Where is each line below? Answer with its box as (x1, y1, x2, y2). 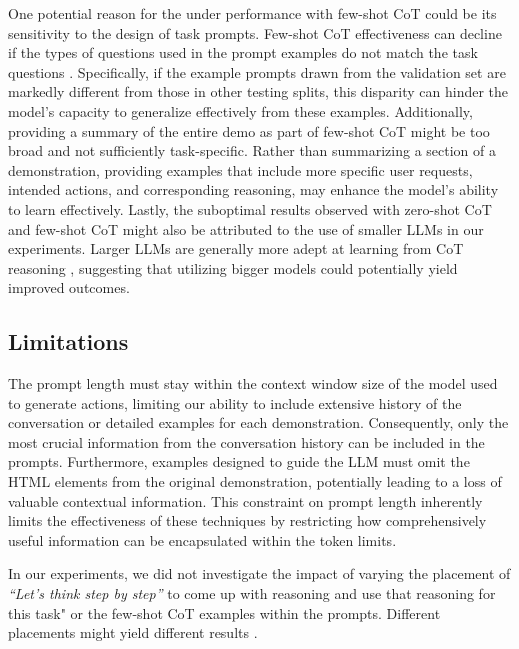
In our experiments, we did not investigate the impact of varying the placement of (8, 563, 511, 584)
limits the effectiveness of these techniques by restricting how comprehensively (8, 510, 487, 531)
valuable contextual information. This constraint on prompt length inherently (8, 490, 483, 511)
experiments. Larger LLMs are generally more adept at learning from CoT (8, 238, 464, 259)
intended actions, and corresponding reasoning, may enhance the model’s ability (8, 179, 499, 200)
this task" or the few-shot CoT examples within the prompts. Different (8, 602, 441, 623)
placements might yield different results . (8, 622, 258, 643)
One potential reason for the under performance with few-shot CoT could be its (8, 3, 497, 23)
